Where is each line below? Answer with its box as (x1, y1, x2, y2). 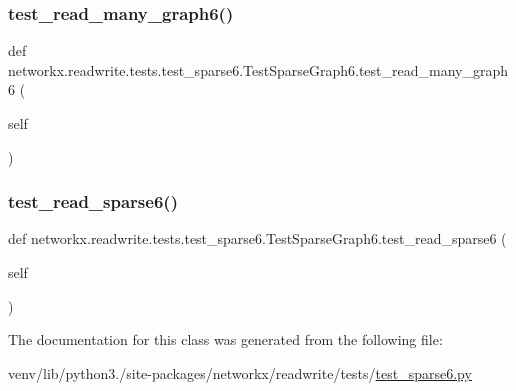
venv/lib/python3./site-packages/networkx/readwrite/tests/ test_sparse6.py (8, 362, 472, 383)
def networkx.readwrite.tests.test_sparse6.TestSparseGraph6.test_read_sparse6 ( (8, 228, 507, 249)
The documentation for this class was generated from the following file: (8, 329, 443, 350)
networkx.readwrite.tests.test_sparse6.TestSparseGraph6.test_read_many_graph (8, 59, 508, 80)
